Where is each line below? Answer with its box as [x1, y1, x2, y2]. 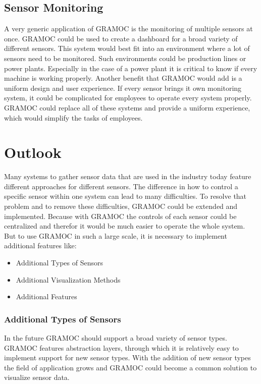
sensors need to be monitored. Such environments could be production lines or [4, 52, 246, 63]
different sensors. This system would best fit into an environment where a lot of [4, 43, 250, 53]
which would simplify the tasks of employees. [4, 112, 143, 123]
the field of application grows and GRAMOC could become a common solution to [4, 362, 257, 372]
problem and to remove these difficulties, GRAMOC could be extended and [4, 201, 238, 211]
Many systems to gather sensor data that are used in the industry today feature [4, 171, 251, 182]
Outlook [4, 142, 62, 162]
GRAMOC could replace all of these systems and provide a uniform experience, [4, 102, 250, 113]
